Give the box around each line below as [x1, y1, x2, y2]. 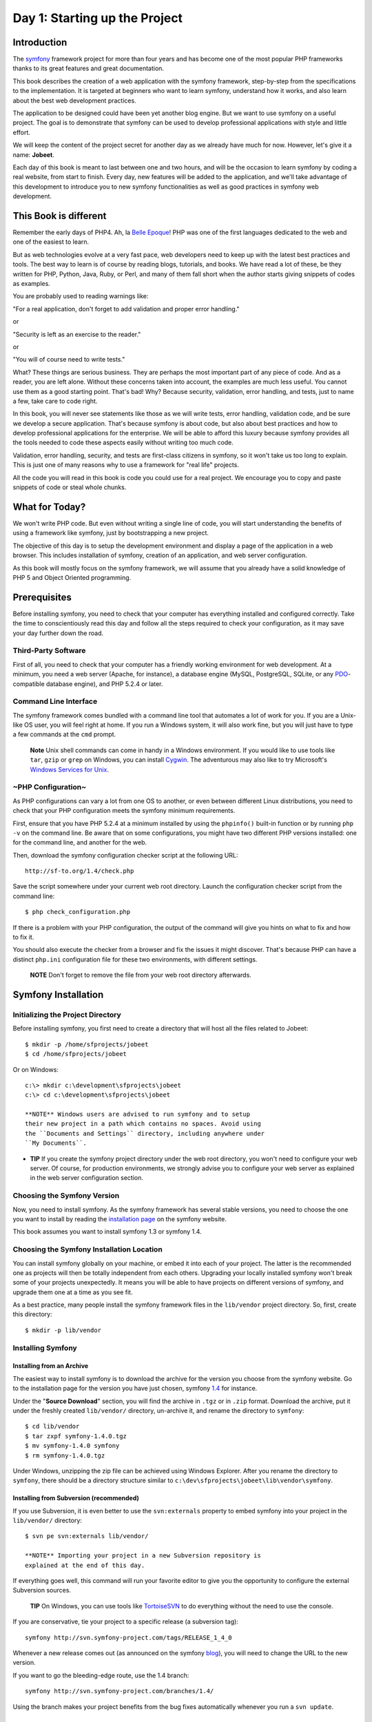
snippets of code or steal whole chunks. [12, 483, 127, 492]
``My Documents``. [25, 1139, 87, 1147]
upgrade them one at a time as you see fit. [12, 1288, 133, 1296]
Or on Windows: [12, 1065, 59, 1074]
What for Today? [12, 501, 86, 512]
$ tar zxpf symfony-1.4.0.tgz [25, 1432, 127, 1440]
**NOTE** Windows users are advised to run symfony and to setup [25, 1110, 251, 1119]
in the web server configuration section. [30, 1174, 144, 1182]
